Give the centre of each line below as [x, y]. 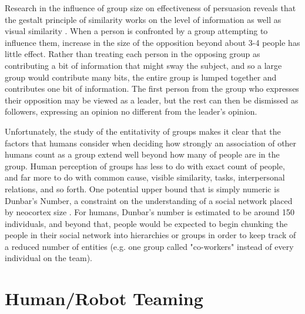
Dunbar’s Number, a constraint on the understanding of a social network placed [149, 200]
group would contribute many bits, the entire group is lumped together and [141, 77]
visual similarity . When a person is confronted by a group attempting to [136, 31]
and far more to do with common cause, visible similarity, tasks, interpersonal [145, 177]
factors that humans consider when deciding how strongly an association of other [151, 143]
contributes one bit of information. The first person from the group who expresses [152, 88]
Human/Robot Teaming [104, 298]
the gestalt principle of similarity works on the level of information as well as [143, 19]
